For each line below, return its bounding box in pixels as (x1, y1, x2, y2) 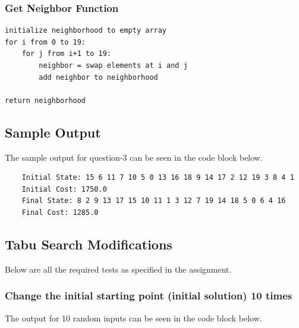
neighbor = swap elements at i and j (39, 61, 188, 70)
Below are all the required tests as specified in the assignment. (5, 263, 232, 275)
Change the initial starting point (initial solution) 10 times (5, 288, 292, 303)
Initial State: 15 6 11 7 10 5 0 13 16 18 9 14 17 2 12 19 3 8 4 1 (21, 173, 294, 182)
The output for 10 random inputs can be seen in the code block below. (5, 311, 262, 324)
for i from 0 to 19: (5, 38, 86, 46)
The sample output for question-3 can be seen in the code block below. (5, 151, 263, 163)
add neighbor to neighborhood (39, 73, 158, 82)
